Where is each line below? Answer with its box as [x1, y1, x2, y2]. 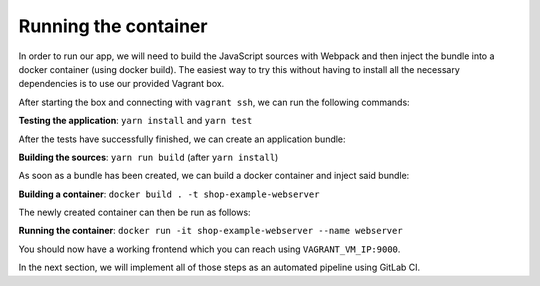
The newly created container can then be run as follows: [18, 206, 251, 219]
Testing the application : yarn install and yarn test [18, 115, 253, 127]
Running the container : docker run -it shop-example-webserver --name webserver [18, 225, 404, 237]
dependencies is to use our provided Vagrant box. [18, 78, 225, 90]
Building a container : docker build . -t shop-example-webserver [18, 188, 320, 200]
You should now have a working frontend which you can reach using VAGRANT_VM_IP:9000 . [18, 243, 401, 255]
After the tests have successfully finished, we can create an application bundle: [18, 133, 346, 145]
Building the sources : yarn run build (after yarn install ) [18, 151, 279, 163]
